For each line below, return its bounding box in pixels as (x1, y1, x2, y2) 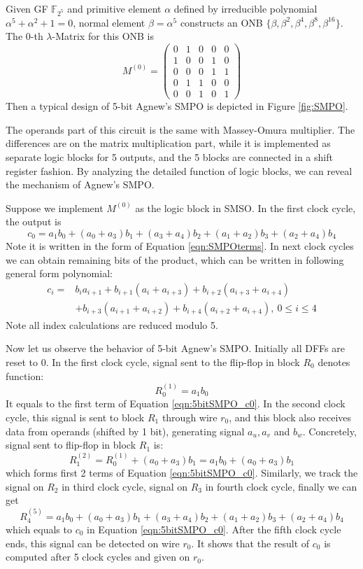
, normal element (73, 15, 145, 29)
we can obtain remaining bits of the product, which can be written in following (6, 252, 344, 267)
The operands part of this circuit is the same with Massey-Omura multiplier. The (6, 122, 355, 136)
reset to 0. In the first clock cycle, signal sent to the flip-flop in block (6, 354, 300, 369)
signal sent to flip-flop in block (6, 437, 136, 452)
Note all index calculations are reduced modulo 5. (6, 317, 218, 332)
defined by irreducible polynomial (173, 1, 318, 15)
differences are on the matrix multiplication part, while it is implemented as (6, 136, 331, 150)
